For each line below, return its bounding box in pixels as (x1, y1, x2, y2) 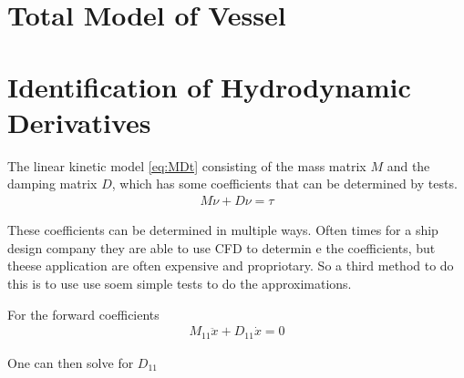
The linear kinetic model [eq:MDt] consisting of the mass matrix (7, 156, 366, 175)
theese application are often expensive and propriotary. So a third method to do (7, 256, 454, 275)
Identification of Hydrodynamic (7, 67, 411, 105)
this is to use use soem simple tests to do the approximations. (7, 273, 352, 292)
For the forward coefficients (7, 304, 160, 323)
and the (387, 156, 430, 175)
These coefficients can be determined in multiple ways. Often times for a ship (7, 220, 438, 240)
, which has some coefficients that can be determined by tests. (111, 174, 458, 193)
